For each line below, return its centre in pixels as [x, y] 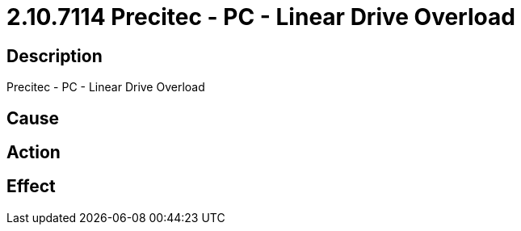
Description [55, 56]
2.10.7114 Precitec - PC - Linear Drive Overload [261, 17]
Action [34, 153]
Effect [31, 187]
